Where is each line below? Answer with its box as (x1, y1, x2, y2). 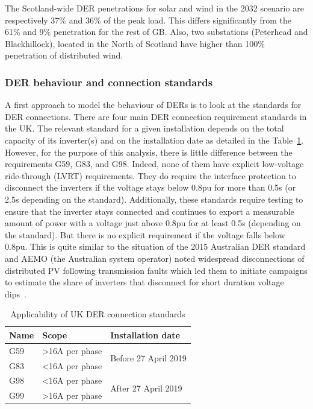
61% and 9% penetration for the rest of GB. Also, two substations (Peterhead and (5, 25, 308, 38)
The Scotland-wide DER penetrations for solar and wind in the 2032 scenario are (5, 2, 304, 14)
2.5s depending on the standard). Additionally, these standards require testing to (5, 192, 303, 205)
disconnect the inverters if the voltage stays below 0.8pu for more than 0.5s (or (5, 181, 296, 194)
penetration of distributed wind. (5, 49, 123, 62)
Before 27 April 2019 (110, 352, 187, 364)
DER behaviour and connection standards (5, 74, 213, 89)
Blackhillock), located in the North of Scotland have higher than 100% (5, 37, 265, 49)
